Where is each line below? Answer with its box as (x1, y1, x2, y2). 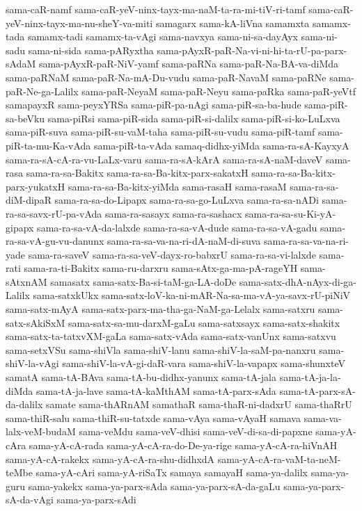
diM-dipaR (6, 193, 52, 207)
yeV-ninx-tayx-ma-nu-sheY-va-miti (6, 15, 153, 30)
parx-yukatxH (6, 179, 65, 193)
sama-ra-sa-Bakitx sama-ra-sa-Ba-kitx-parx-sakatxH (26, 165, 249, 180)
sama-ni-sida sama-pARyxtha (28, 42, 154, 57)
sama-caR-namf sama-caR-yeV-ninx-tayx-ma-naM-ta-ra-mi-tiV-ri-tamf (6, 2, 306, 16)
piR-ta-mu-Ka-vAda (6, 138, 91, 152)
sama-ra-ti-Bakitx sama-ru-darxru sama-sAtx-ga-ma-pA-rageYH (24, 261, 298, 275)
